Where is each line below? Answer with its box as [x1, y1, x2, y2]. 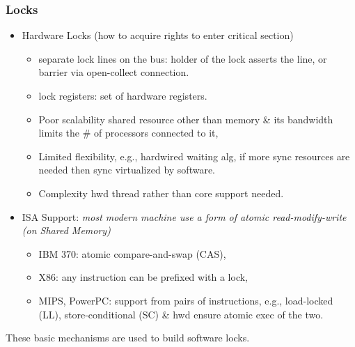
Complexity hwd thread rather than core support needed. [38, 185, 284, 200]
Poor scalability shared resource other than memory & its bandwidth [38, 111, 333, 126]
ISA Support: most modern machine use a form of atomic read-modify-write [22, 209, 347, 224]
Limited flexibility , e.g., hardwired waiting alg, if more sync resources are [38, 148, 350, 163]
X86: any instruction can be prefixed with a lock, [38, 270, 248, 284]
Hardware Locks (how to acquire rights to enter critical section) [22, 28, 294, 43]
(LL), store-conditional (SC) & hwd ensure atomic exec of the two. [38, 307, 324, 321]
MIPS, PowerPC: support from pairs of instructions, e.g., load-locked [38, 293, 333, 307]
